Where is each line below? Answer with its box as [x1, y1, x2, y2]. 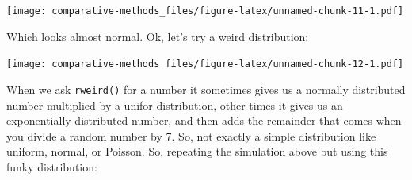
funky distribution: [6, 158, 97, 174]
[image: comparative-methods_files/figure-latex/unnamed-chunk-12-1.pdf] [6, 58, 404, 70]
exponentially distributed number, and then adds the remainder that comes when [6, 112, 402, 129]
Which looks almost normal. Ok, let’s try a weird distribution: [6, 28, 309, 44]
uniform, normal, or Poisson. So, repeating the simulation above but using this [6, 143, 388, 159]
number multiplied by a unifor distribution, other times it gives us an [6, 96, 343, 113]
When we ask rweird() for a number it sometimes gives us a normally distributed [6, 81, 406, 97]
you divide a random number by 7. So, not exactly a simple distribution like [6, 127, 376, 144]
